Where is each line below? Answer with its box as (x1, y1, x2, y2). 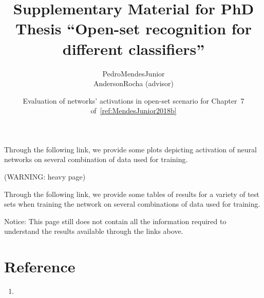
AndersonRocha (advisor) (93, 78, 174, 89)
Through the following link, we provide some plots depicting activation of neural (4, 144, 257, 154)
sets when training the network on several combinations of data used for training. (4, 198, 260, 209)
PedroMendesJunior (102, 68, 165, 78)
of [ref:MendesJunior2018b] (90, 105, 177, 116)
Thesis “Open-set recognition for (15, 18, 252, 39)
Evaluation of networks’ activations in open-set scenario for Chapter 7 (23, 95, 244, 106)
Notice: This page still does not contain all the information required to (4, 215, 227, 226)
